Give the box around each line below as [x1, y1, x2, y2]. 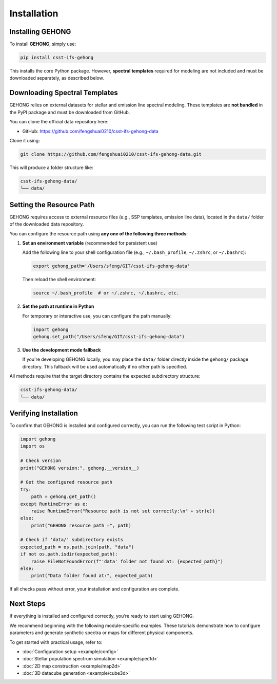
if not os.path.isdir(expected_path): [20, 551, 118, 557]
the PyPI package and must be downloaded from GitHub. [9, 109, 130, 115]
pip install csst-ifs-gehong [20, 54, 94, 61]
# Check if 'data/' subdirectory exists [20, 537, 123, 543]
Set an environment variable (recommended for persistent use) [22, 239, 157, 246]
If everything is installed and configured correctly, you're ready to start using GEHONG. [9, 613, 194, 619]
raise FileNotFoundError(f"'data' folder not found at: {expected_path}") [31, 558, 223, 564]
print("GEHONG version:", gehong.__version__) [20, 465, 140, 471]
